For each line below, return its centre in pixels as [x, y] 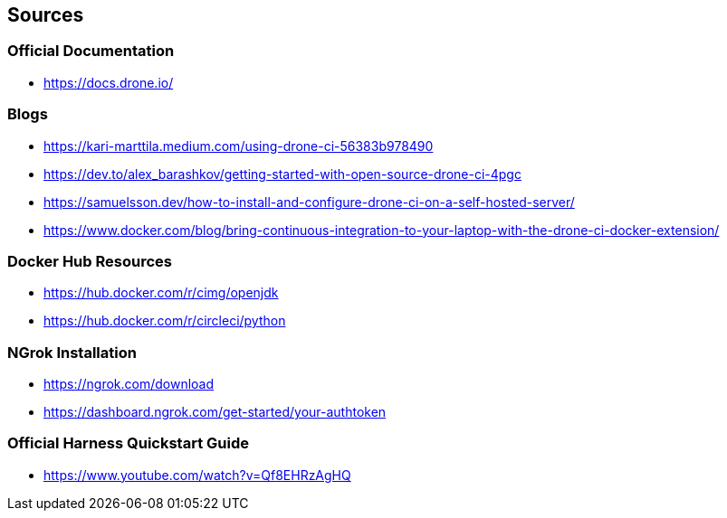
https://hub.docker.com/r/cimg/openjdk [161, 293]
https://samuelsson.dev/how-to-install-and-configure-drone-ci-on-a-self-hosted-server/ [309, 202]
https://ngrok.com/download [129, 384]
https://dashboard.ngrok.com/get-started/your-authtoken [215, 412]
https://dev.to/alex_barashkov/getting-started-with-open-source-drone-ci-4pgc [282, 174]
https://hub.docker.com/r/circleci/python [165, 321]
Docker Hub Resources [90, 261]
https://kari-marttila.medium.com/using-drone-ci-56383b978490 [239, 146]
